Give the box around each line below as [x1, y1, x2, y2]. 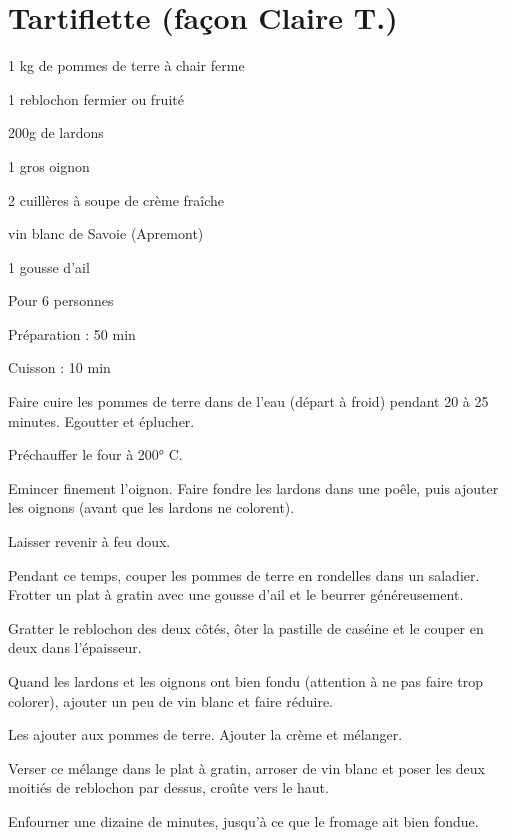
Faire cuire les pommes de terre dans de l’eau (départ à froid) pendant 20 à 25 [8, 391, 489, 412]
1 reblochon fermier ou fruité [8, 88, 184, 109]
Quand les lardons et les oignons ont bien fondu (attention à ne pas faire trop [8, 671, 483, 691]
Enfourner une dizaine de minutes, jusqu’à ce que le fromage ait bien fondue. [8, 810, 479, 831]
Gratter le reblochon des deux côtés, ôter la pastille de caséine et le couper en [8, 617, 484, 638]
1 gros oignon [8, 155, 90, 176]
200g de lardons [8, 122, 104, 143]
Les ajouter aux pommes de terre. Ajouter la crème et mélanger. [8, 724, 403, 745]
